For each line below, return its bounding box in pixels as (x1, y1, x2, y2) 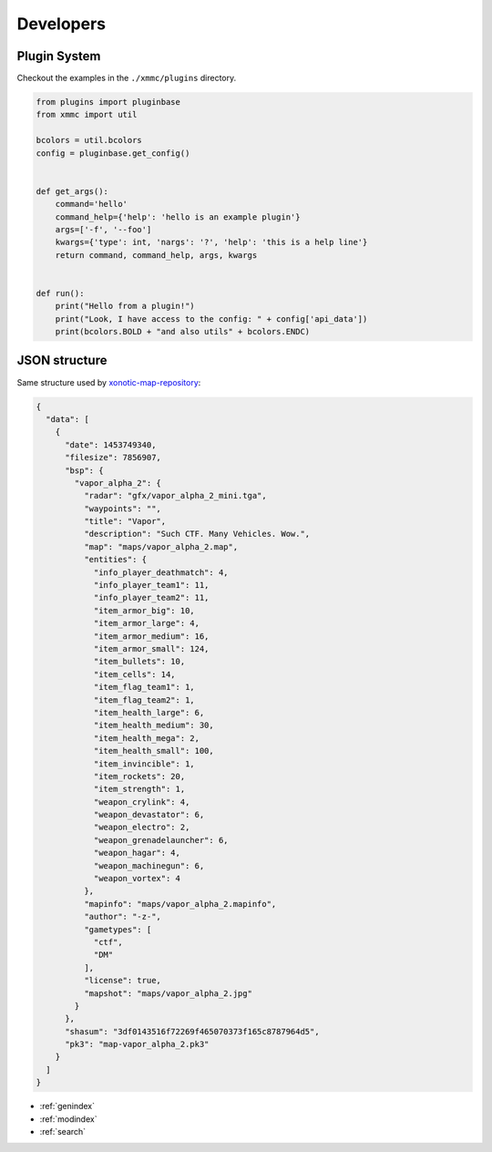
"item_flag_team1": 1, (93, 682, 195, 693)
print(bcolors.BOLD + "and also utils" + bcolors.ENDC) (55, 326, 311, 337)
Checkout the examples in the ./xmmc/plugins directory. (16, 73, 237, 84)
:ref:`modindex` (39, 1113, 97, 1125)
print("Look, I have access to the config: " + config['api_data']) (55, 314, 368, 324)
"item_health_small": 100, (93, 746, 214, 756)
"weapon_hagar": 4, (93, 848, 181, 859)
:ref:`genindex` (39, 1101, 96, 1112)
